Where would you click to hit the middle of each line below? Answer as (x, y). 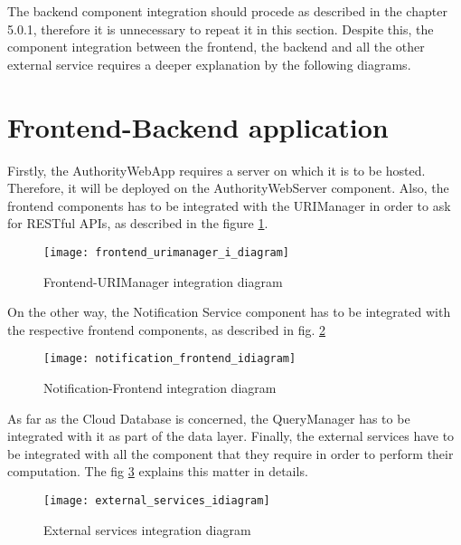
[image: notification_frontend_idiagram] (170, 359)
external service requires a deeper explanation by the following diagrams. (209, 64)
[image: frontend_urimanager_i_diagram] (167, 252)
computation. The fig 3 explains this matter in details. (158, 471)
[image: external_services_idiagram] (157, 500)
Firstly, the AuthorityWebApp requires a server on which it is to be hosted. (216, 170)
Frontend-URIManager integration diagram (163, 281)
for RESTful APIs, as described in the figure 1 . (138, 223)
